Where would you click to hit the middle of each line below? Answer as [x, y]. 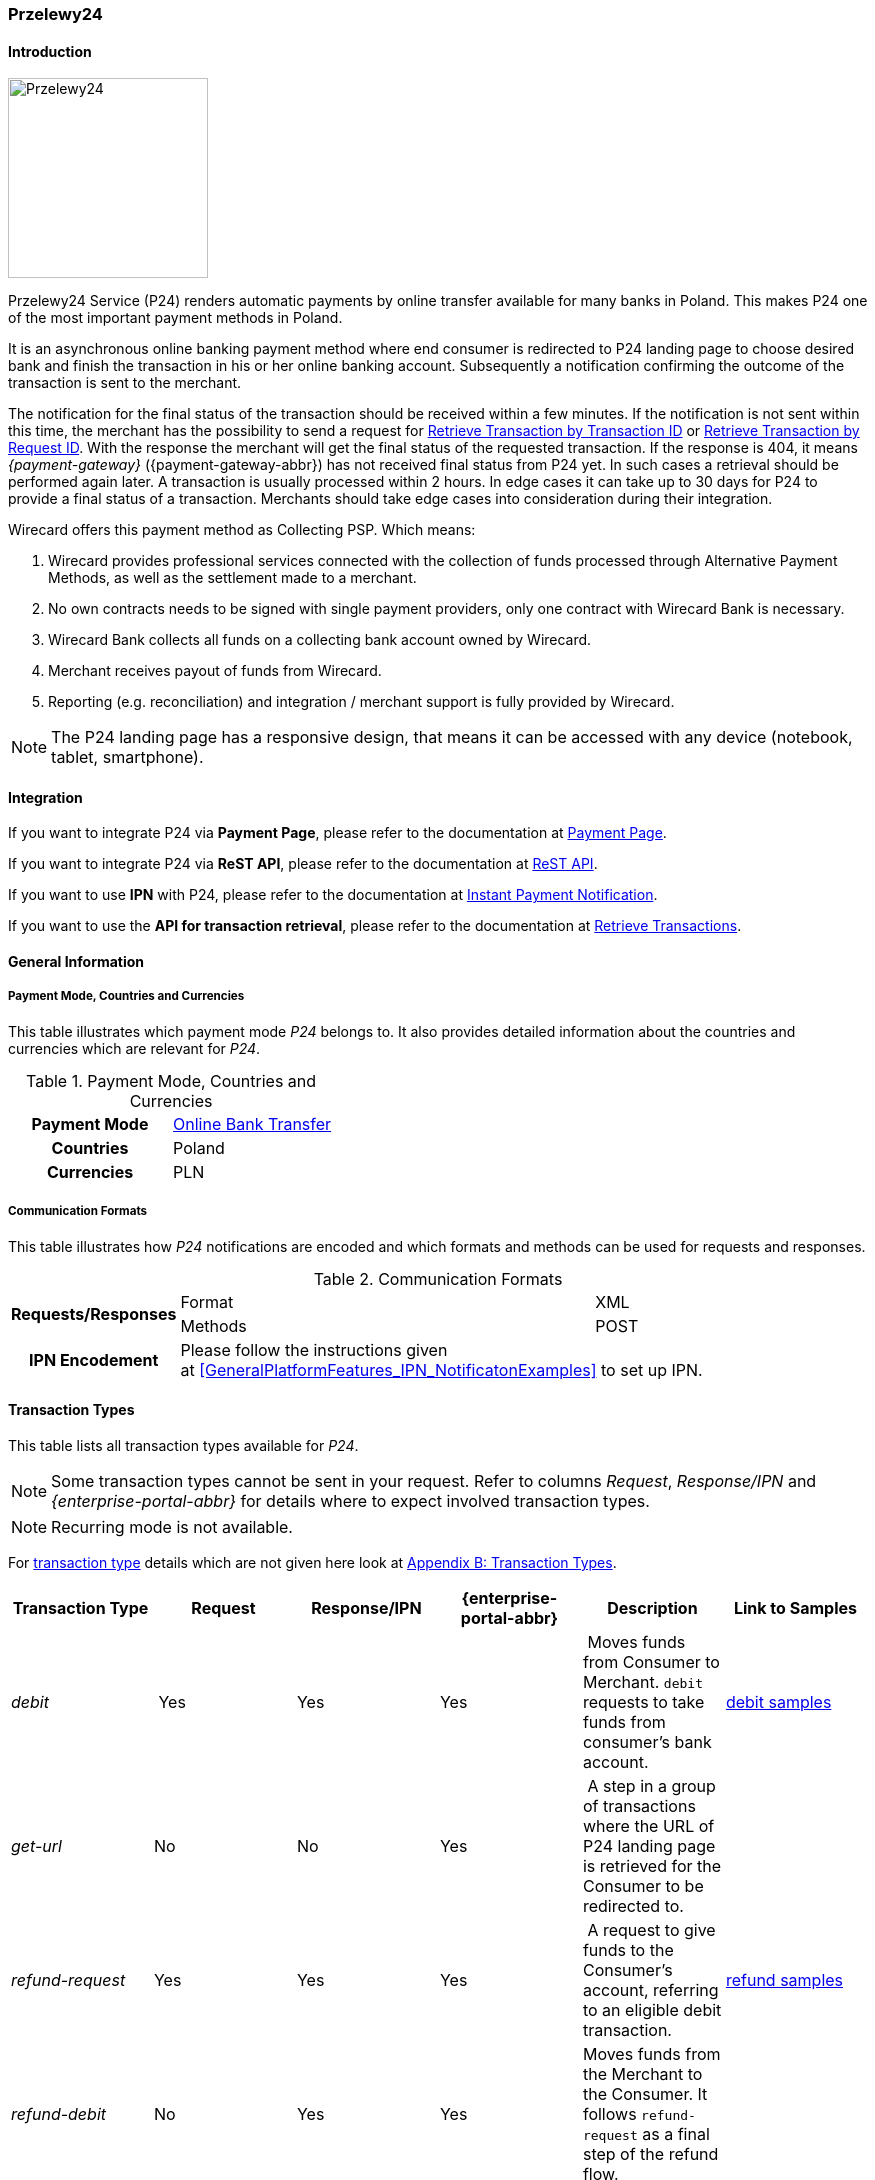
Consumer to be [643, 1885]
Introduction [50, 51]
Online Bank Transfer [252, 1123]
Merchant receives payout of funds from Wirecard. [215, 671]
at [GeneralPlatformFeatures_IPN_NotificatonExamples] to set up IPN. [441, 1369]
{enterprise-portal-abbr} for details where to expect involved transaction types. [350, 1500]
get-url [36, 1845]
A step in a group [651, 1785]
